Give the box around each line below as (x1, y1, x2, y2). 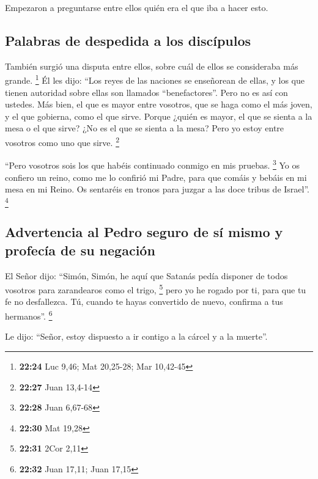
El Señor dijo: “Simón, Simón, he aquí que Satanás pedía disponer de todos (5, 269, 288, 282)
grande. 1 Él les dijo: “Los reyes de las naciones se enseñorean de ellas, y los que (5, 72, 305, 87)
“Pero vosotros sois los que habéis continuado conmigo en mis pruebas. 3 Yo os (5, 157, 300, 171)
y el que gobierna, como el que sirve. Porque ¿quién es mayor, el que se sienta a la (5, 109, 312, 122)
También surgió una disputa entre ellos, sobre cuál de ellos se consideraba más (5, 59, 298, 72)
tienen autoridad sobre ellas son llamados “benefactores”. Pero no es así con (5, 86, 288, 98)
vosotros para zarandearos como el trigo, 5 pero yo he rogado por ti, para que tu (5, 282, 306, 296)
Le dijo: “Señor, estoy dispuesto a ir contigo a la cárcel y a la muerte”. (5, 330, 268, 343)
